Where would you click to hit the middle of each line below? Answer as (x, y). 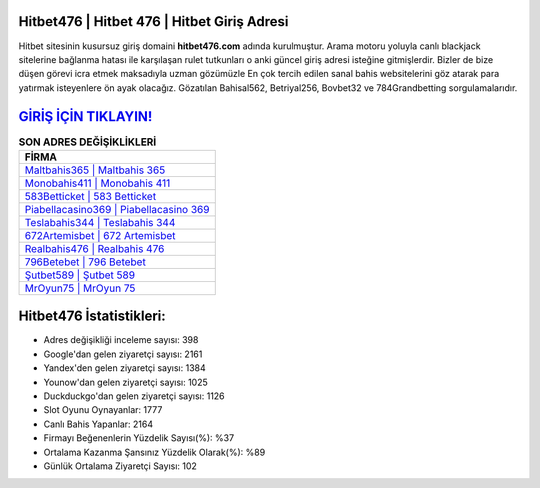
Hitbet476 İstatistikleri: (92, 316)
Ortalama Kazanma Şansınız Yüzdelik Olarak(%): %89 (154, 452)
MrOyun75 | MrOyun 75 (80, 288)
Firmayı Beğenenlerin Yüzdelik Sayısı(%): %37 (139, 438)
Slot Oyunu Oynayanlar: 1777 (103, 410)
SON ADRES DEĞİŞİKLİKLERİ (87, 142)
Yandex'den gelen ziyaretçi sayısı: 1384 (125, 368)
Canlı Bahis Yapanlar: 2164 (98, 424)
